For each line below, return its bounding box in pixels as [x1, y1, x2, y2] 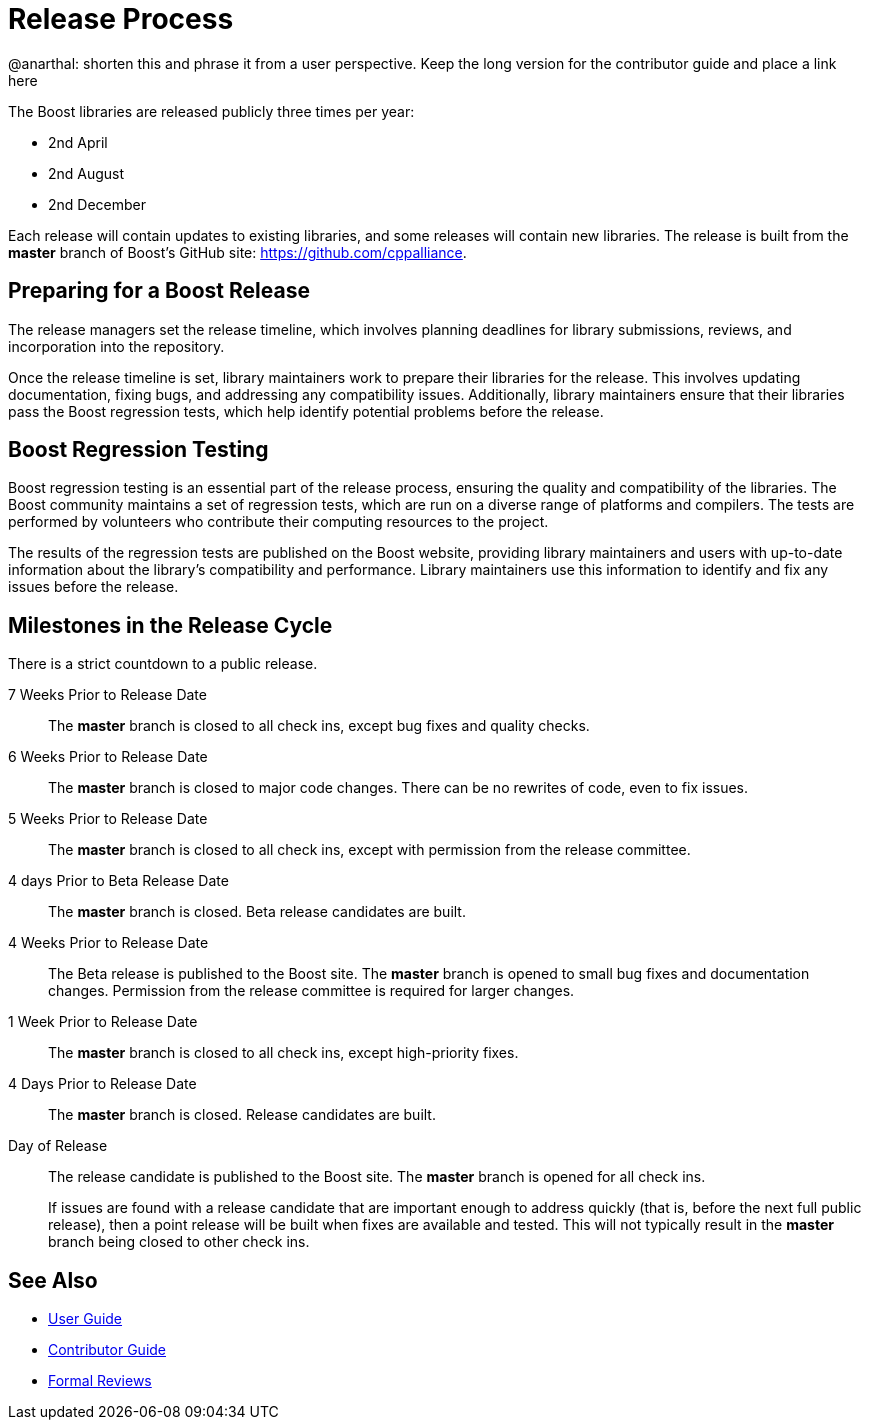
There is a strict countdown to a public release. [8, 655, 318, 673]
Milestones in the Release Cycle [8, 612, 333, 638]
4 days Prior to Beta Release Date [8, 872, 229, 890]
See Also [8, 1267, 98, 1293]
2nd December [48, 195, 147, 213]
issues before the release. [8, 578, 179, 596]
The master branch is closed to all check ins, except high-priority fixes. [48, 1044, 519, 1062]
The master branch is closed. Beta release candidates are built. [48, 903, 466, 921]
